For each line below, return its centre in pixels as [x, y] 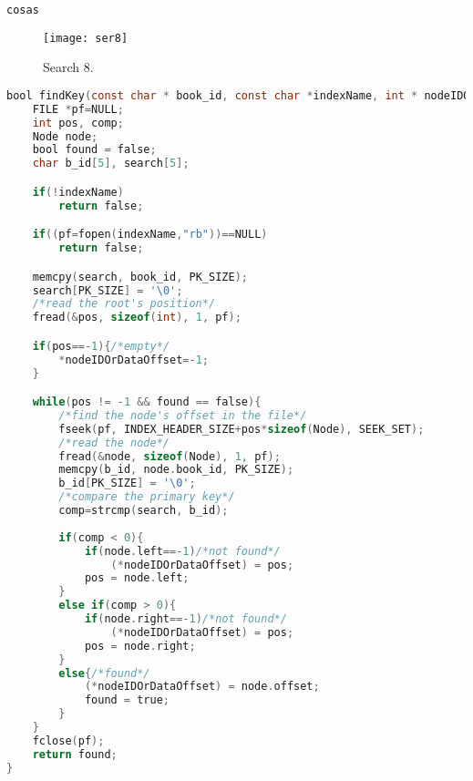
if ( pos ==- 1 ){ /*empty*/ [101, 346]
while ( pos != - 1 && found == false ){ [147, 402]
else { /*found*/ [104, 673]
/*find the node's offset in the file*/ [183, 415]
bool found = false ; [94, 150]
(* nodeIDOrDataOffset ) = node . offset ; [202, 687]
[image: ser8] [86, 38]
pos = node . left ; [137, 578]
